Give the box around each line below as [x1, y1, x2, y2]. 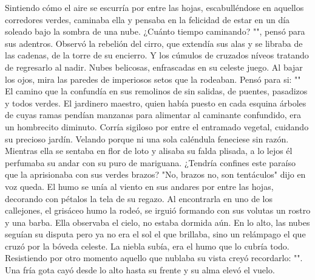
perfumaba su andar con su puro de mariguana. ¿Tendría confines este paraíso [5, 156, 296, 169]
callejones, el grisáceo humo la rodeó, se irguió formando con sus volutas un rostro [5, 204, 311, 217]
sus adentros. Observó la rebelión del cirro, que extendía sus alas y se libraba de [5, 37, 303, 49]
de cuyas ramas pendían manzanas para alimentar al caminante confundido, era [5, 108, 302, 121]
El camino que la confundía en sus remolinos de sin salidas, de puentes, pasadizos [5, 85, 308, 97]
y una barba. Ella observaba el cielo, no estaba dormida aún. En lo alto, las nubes [5, 215, 310, 228]
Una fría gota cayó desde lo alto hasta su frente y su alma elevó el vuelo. [5, 264, 275, 276]
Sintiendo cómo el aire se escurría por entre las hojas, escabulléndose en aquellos [5, 1, 304, 13]
